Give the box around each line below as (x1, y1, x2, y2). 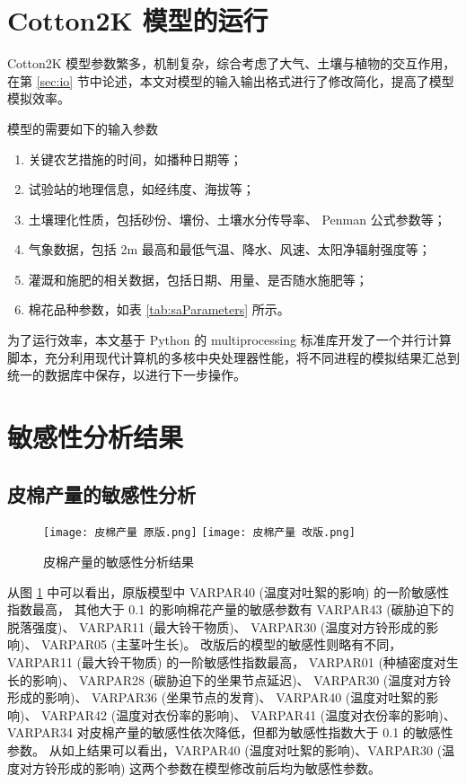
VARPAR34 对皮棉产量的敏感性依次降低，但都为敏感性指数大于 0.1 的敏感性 (7, 723, 453, 742)
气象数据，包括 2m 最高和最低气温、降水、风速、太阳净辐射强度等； (28, 240, 431, 259)
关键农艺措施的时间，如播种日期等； (28, 149, 242, 168)
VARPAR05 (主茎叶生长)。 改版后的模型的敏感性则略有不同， (41, 635, 402, 654)
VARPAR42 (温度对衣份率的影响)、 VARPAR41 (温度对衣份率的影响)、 (41, 705, 456, 724)
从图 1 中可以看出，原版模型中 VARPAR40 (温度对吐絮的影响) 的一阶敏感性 (7, 582, 450, 601)
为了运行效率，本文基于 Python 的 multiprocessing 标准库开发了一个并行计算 (7, 330, 452, 349)
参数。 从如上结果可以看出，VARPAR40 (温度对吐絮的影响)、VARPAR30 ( (7, 741, 443, 760)
